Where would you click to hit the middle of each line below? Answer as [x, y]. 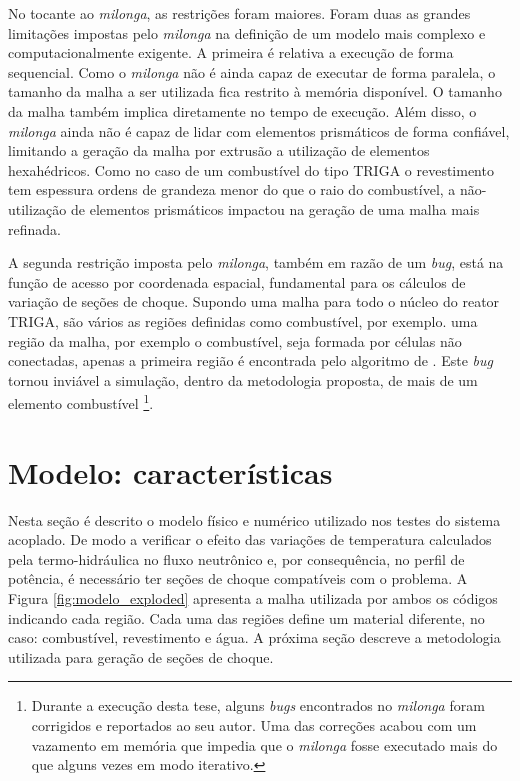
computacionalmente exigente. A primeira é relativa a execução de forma [231, 52]
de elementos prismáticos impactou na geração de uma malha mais [275, 208]
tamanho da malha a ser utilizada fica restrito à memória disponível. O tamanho [255, 91]
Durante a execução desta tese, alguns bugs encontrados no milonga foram [258, 705]
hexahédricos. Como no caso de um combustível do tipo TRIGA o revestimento [251, 169]
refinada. [34, 228]
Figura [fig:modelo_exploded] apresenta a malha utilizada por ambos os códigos [253, 598]
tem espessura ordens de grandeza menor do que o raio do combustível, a [232, 189]
